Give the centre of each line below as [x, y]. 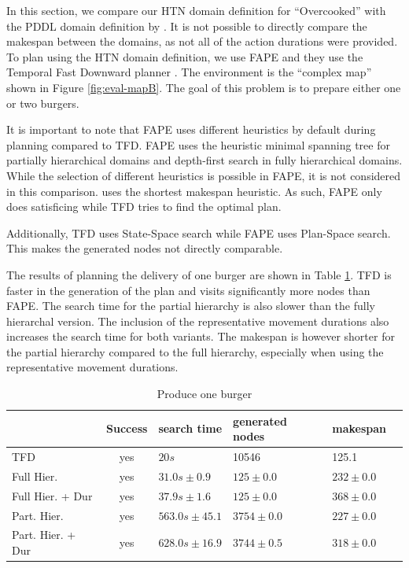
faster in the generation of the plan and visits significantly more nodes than [188, 290]
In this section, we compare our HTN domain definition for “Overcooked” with [196, 10]
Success [127, 428]
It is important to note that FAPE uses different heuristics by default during [191, 129]
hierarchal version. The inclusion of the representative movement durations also [198, 321]
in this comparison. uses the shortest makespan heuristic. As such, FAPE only [194, 191]
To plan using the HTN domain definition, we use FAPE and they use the [185, 56]
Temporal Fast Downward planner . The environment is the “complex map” [189, 72]
